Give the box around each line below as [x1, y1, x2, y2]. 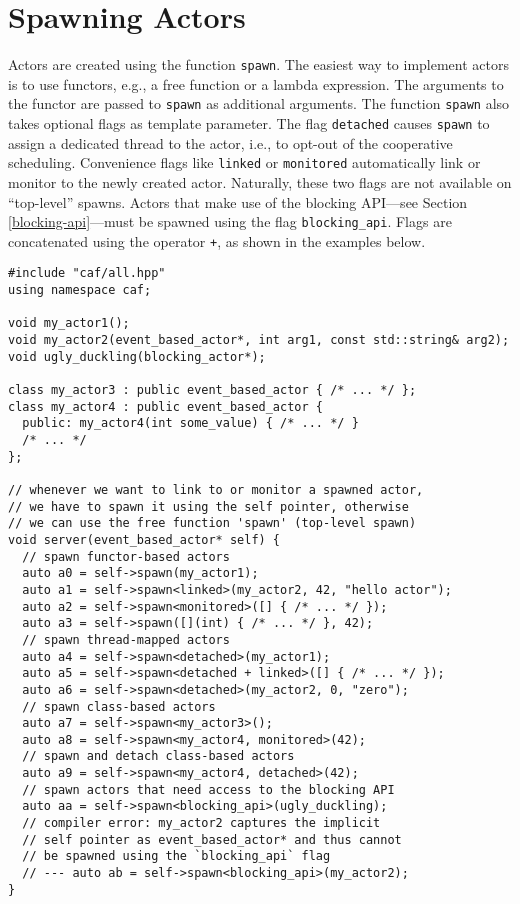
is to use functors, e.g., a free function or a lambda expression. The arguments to [8, 73, 504, 94]
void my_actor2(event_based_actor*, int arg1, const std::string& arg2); [8, 333, 510, 348]
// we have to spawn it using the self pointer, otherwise [8, 499, 409, 514]
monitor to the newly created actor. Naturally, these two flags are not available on [8, 171, 512, 192]
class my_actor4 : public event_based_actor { [8, 399, 323, 414]
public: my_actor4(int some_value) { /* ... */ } [22, 416, 359, 431]
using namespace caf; [8, 283, 152, 298]
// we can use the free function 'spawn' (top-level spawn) [8, 516, 417, 531]
